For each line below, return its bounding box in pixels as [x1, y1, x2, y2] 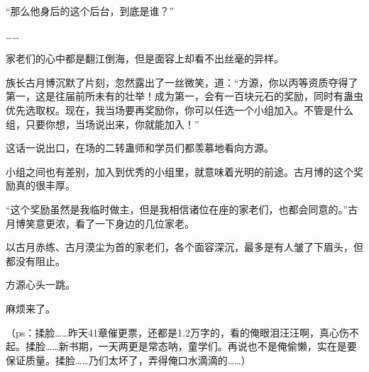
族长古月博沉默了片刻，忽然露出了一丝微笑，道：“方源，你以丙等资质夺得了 [6, 74, 358, 89]
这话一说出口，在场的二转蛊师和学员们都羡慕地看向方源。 [6, 140, 274, 155]
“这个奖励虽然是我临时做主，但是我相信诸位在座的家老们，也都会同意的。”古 [6, 201, 358, 216]
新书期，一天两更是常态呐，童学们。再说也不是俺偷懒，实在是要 [58, 339, 357, 354]
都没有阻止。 [6, 253, 65, 268]
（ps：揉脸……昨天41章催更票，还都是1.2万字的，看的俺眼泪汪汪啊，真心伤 [6, 325, 349, 339]
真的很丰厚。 [15, 178, 75, 193]
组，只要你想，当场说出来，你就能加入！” [6, 116, 199, 131]
